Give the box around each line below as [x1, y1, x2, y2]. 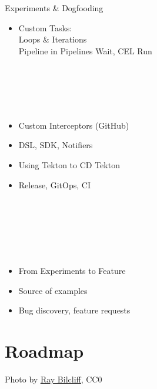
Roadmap [5, 339, 84, 363]
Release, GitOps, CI [18, 178, 91, 191]
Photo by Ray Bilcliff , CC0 [5, 373, 102, 385]
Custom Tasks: [18, 21, 72, 34]
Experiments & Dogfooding [5, 2, 103, 14]
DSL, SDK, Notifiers [18, 139, 93, 151]
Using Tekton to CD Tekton [18, 158, 120, 171]
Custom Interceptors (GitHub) [18, 119, 129, 131]
